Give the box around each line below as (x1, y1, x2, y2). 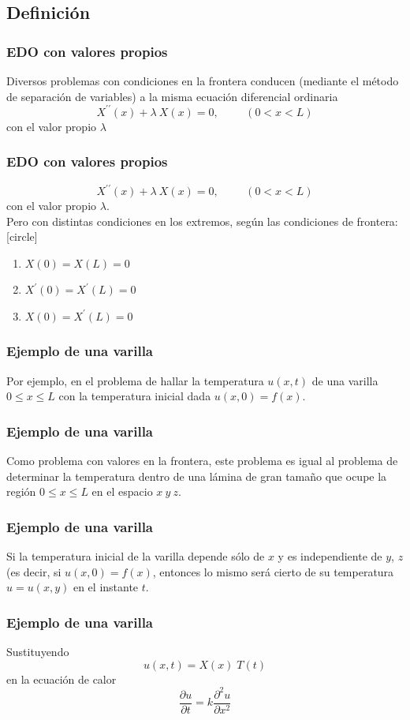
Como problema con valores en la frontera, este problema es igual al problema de (6, 452, 398, 469)
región (6, 483, 36, 500)
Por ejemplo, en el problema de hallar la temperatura (6, 372, 264, 388)
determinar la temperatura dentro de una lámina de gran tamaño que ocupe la (6, 467, 387, 484)
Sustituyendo (6, 643, 69, 660)
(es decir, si (6, 563, 61, 579)
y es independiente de (278, 548, 382, 564)
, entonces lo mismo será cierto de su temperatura (152, 563, 394, 579)
